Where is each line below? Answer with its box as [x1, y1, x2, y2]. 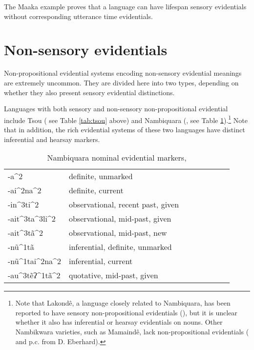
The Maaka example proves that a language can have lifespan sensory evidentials [4, 1, 247, 11]
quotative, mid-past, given [68, 269, 158, 281]
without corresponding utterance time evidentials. [4, 11, 153, 21]
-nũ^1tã [8, 241, 34, 253]
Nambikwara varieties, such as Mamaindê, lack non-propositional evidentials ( [15, 326, 249, 336]
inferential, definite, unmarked [68, 241, 172, 253]
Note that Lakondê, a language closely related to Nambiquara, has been [15, 298, 231, 308]
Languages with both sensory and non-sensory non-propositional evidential [4, 103, 228, 114]
